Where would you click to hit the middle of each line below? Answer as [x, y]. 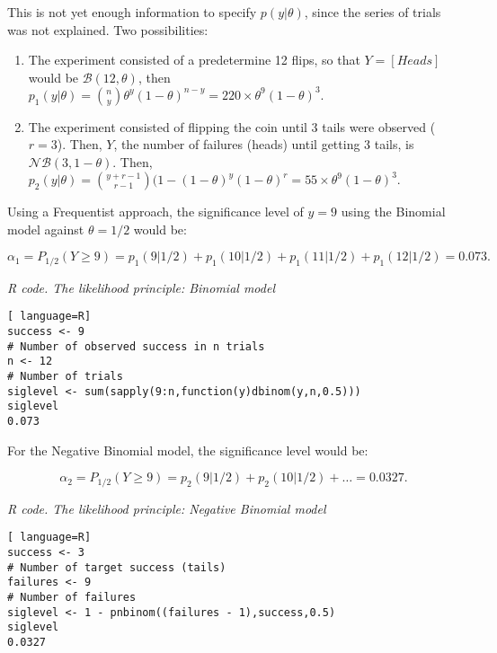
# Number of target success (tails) [117, 567]
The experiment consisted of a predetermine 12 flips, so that [194, 60]
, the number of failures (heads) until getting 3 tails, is [264, 144]
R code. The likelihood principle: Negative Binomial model [167, 508]
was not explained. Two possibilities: [108, 29]
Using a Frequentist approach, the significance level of [155, 212]
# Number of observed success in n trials [136, 346]
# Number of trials [65, 377]
